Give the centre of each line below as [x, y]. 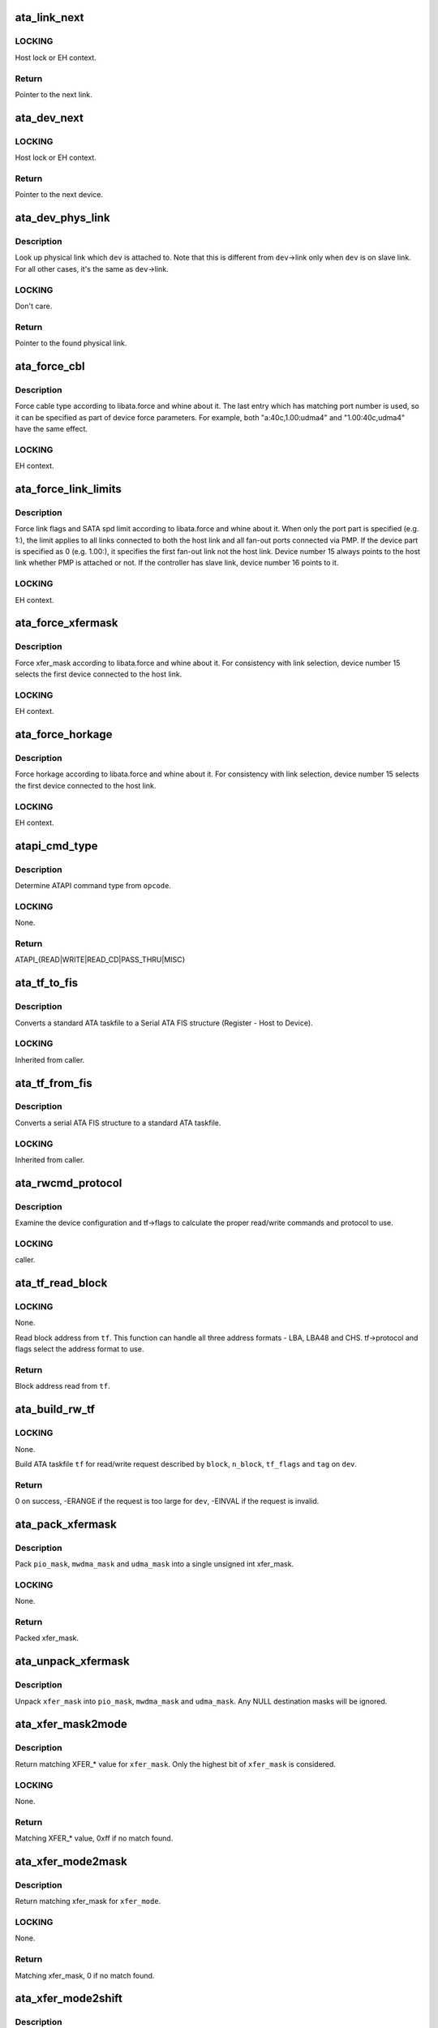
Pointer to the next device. [59, 195]
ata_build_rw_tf [55, 1409]
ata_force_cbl [50, 366]
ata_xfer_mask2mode [71, 1724]
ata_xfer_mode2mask [71, 1861]
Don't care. [34, 306]
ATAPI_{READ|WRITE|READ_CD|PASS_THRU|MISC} [100, 960]
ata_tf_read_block [61, 1283]
